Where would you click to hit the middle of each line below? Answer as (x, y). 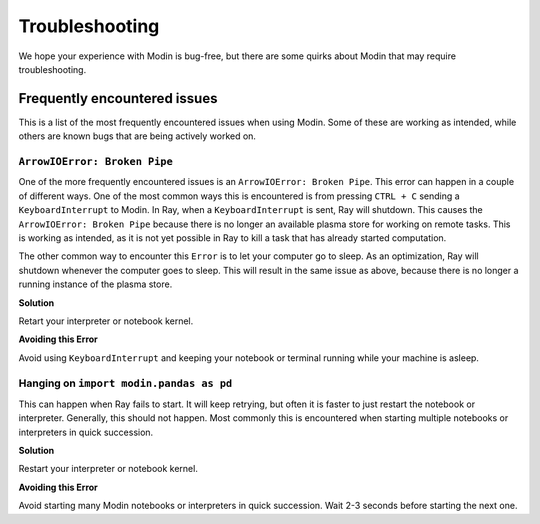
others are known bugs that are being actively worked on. (137, 136)
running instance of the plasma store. (95, 284)
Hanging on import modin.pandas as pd (125, 383)
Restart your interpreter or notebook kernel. (108, 469)
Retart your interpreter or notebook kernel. (106, 321)
